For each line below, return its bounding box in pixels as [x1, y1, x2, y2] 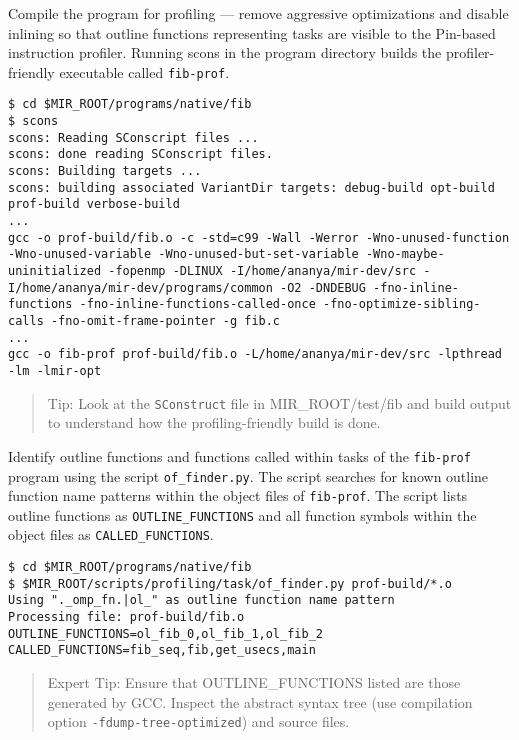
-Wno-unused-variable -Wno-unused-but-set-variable [8, 247, 359, 262]
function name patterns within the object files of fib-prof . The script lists [8, 485, 468, 506]
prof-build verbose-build [8, 197, 180, 212]
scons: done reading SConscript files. [8, 147, 273, 162]
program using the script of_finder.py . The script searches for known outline [8, 465, 489, 486]
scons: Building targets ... [8, 164, 202, 179]
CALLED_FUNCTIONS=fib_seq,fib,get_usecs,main [8, 643, 316, 658]
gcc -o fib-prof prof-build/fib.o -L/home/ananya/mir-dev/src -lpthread [8, 347, 502, 362]
